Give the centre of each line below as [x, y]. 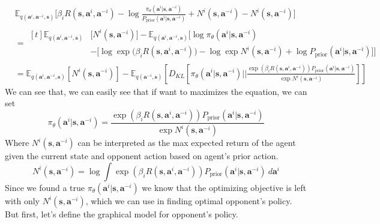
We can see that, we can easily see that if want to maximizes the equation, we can [156, 91]
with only [22, 200]
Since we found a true [45, 187]
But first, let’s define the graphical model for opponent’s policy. [122, 213]
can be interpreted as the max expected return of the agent [187, 143]
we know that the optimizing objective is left [224, 187]
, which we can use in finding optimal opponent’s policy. [189, 200]
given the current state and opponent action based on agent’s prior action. [142, 156]
